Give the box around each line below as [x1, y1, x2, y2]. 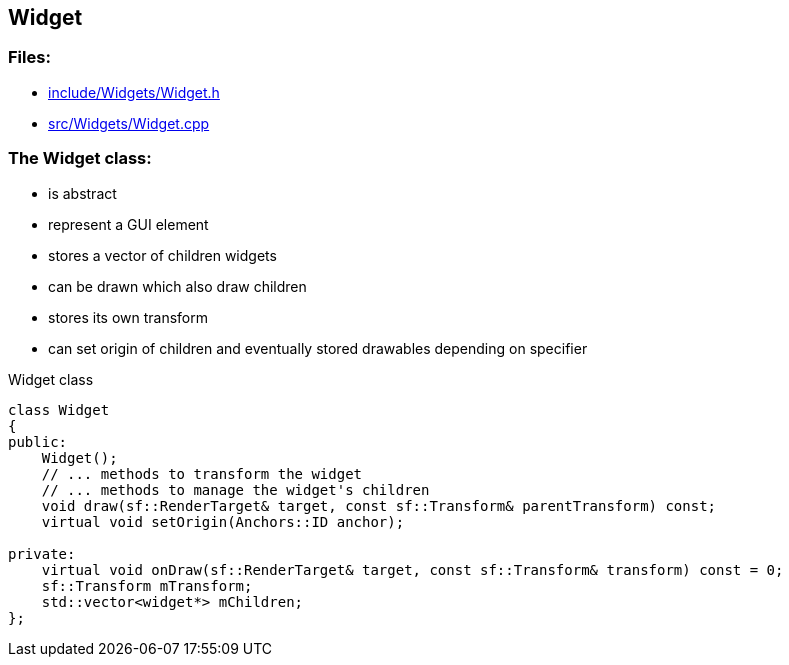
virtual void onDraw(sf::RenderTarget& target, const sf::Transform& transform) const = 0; [41, 561, 784, 578]
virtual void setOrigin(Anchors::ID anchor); [41, 513, 405, 530]
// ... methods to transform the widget [41, 465, 363, 482]
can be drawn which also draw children [48, 277, 307, 295]
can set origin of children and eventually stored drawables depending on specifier [48, 339, 588, 357]
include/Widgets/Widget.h [48, 83, 220, 101]
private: [8, 545, 76, 562]
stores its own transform [48, 308, 209, 326]
